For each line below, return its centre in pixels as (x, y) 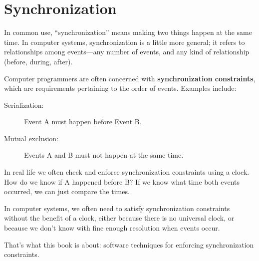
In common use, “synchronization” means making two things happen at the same (128, 32)
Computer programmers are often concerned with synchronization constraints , (130, 78)
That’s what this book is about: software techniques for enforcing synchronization (129, 244)
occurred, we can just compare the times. (67, 191)
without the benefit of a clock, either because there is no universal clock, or (119, 218)
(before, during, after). (38, 61)
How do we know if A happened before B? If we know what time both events (122, 181)
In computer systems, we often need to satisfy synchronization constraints (117, 208)
